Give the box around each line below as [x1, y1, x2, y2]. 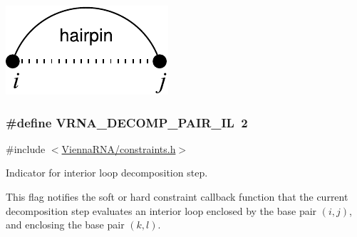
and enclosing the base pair [6, 217, 125, 232]
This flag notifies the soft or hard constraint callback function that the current [6, 189, 348, 204]
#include [6, 141, 46, 156]
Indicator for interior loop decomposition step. [6, 165, 208, 180]
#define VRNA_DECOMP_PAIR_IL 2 [6, 113, 248, 131]
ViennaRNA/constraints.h [61, 141, 176, 156]
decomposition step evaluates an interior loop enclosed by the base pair [6, 203, 317, 218]
